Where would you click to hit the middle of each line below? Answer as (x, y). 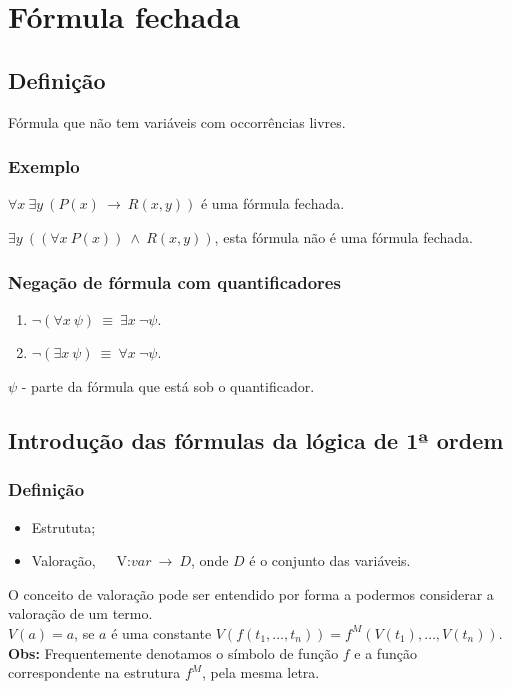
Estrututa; (63, 526)
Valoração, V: (81, 560)
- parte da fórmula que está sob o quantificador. (168, 385)
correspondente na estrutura (94, 672)
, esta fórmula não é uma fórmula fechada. (343, 236)
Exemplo (44, 166)
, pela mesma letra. (261, 672)
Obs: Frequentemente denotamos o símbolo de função (173, 652)
